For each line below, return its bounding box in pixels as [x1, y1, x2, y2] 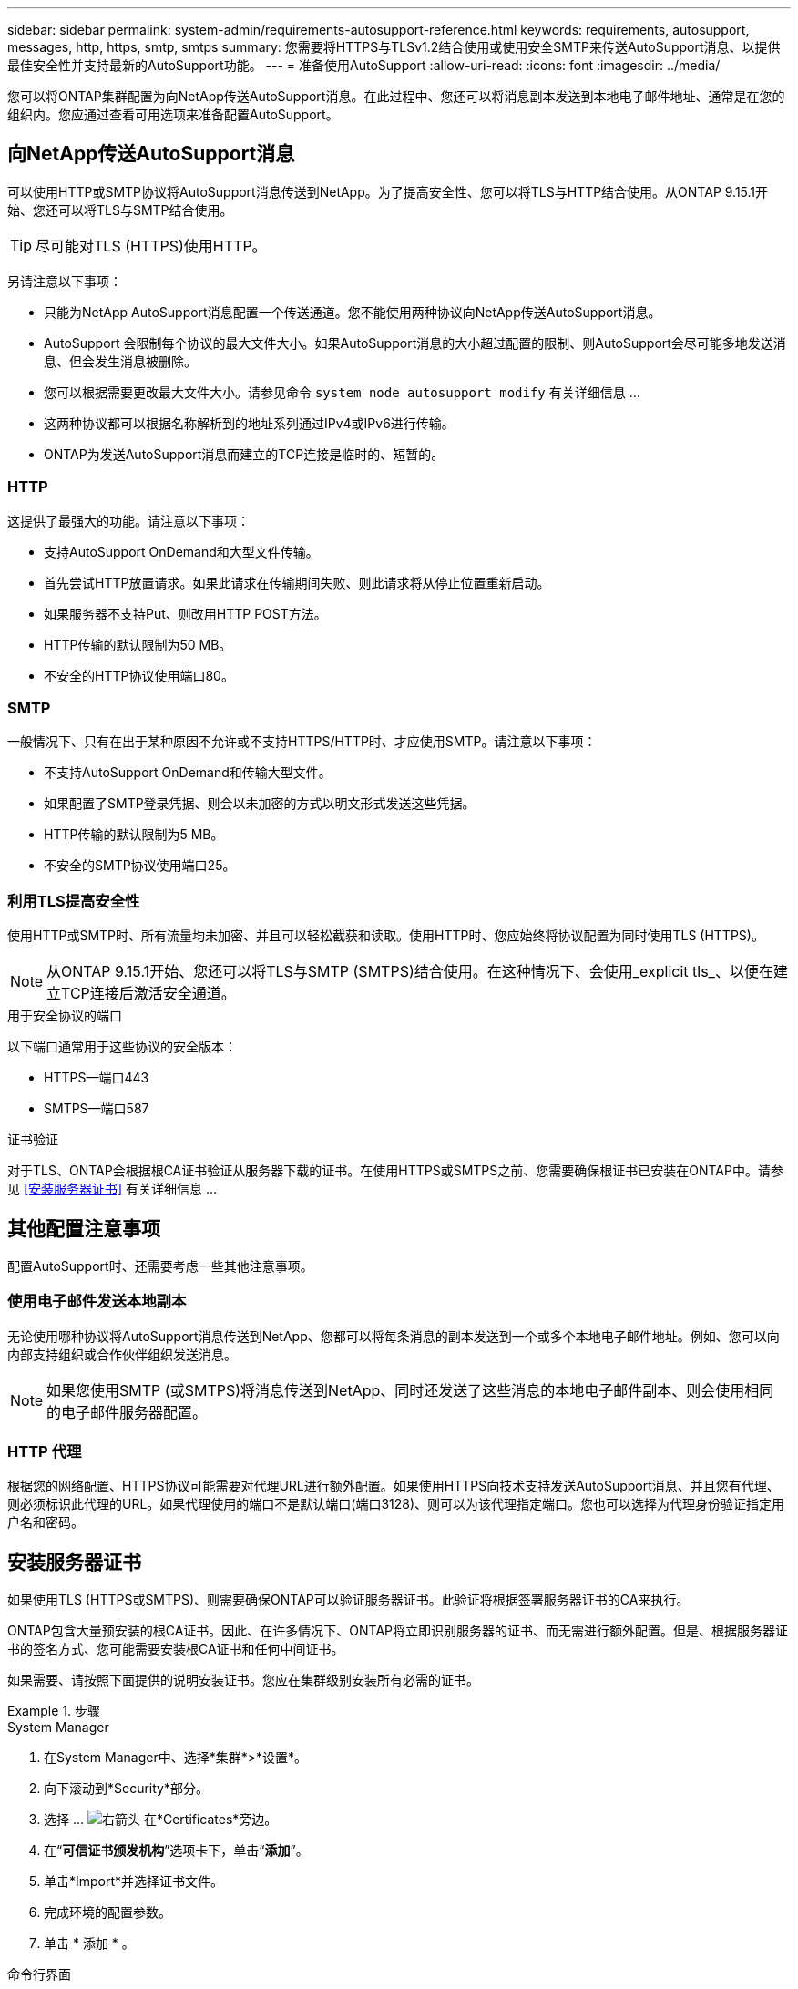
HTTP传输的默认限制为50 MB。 [44, 636, 232, 652]
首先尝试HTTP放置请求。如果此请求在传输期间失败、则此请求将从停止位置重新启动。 [44, 574, 550, 590]
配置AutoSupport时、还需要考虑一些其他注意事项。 [7, 1257, 313, 1274]
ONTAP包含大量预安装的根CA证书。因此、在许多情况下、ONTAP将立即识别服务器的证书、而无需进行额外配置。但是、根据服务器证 [7, 1623, 789, 1639]
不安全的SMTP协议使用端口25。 [44, 857, 236, 874]
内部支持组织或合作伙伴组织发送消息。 [7, 1346, 237, 1362]
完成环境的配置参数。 [44, 1904, 171, 1921]
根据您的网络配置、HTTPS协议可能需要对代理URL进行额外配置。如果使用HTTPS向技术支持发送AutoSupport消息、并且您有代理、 [7, 1478, 780, 1494]
